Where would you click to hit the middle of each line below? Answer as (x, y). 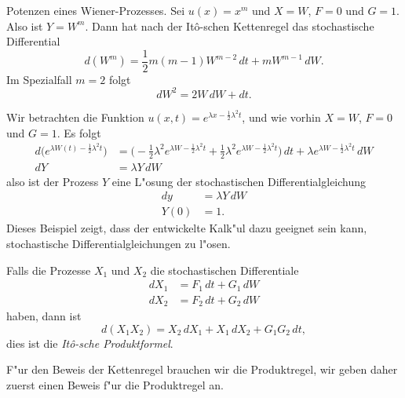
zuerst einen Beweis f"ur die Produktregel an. (115, 384)
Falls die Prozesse (49, 270)
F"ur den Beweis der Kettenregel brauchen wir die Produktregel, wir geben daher (202, 369)
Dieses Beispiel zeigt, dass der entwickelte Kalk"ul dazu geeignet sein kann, (187, 228)
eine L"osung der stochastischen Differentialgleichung (239, 181)
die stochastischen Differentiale (224, 270)
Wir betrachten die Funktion (75, 117)
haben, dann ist (44, 316)
